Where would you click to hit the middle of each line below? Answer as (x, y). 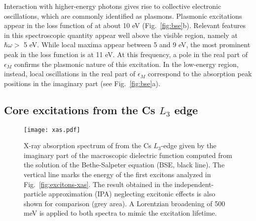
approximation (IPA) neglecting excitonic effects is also (132, 194)
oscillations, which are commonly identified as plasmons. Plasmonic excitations (123, 16)
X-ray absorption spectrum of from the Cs (88, 145)
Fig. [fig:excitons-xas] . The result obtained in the (98, 184)
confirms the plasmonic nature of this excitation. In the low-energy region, (126, 64)
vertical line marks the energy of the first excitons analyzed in (117, 174)
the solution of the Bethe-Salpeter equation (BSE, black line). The (124, 165)
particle (35, 194)
